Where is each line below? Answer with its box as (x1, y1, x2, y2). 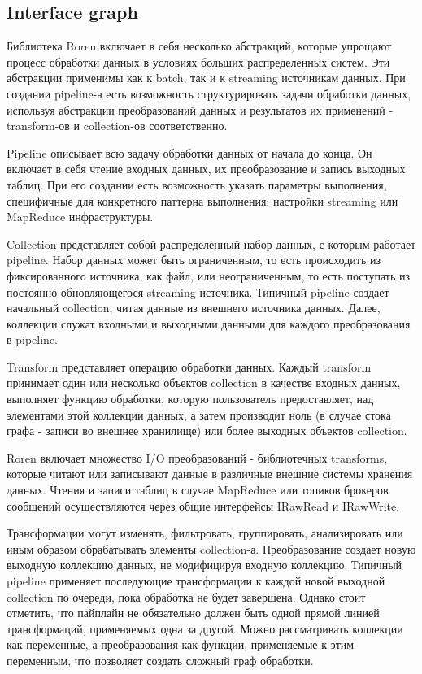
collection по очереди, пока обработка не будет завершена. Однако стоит (7, 588, 366, 605)
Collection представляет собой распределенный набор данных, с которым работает (7, 235, 416, 252)
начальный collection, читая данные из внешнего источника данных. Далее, (7, 299, 381, 316)
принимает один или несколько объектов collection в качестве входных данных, (7, 374, 401, 391)
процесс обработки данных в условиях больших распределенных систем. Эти (7, 53, 390, 70)
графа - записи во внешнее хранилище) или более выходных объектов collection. (7, 422, 407, 439)
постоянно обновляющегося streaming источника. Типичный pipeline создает (7, 283, 389, 300)
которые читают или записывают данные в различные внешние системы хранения (7, 465, 413, 482)
